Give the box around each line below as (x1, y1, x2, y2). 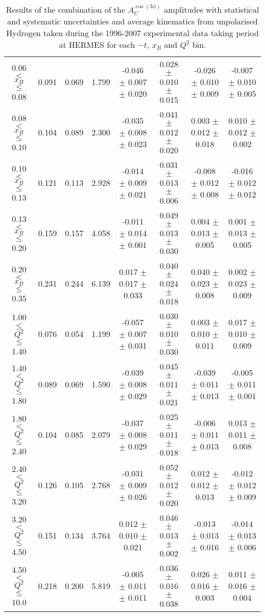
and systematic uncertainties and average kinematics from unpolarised (7, 15, 258, 27)
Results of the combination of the (6, 4, 125, 15)
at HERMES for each (59, 39, 135, 51)
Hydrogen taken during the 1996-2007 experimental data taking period (6, 27, 259, 39)
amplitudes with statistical (164, 4, 259, 15)
